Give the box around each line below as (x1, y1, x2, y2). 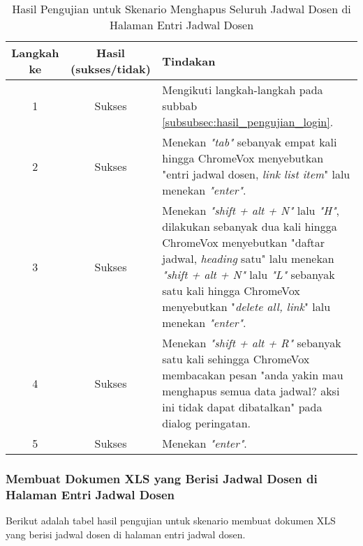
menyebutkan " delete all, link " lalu (162, 298, 331, 314)
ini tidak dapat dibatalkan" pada (162, 399, 323, 415)
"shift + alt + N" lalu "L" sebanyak (162, 266, 335, 282)
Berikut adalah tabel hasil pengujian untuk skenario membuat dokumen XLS (6, 513, 336, 528)
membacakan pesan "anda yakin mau (162, 367, 343, 383)
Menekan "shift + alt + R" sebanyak (162, 335, 341, 351)
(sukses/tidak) (71, 61, 151, 77)
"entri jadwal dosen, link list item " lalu (162, 166, 350, 182)
